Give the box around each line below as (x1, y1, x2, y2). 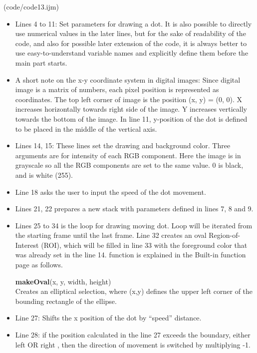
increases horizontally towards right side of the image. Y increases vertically (15, 104, 248, 114)
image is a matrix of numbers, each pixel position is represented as (15, 84, 219, 95)
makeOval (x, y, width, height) (15, 276, 111, 286)
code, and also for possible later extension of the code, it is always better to (15, 38, 247, 48)
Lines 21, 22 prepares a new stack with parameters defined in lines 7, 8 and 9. (15, 203, 254, 214)
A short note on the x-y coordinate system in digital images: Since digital (15, 74, 241, 85)
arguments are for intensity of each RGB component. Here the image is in (15, 150, 241, 160)
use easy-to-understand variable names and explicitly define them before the (15, 48, 249, 58)
